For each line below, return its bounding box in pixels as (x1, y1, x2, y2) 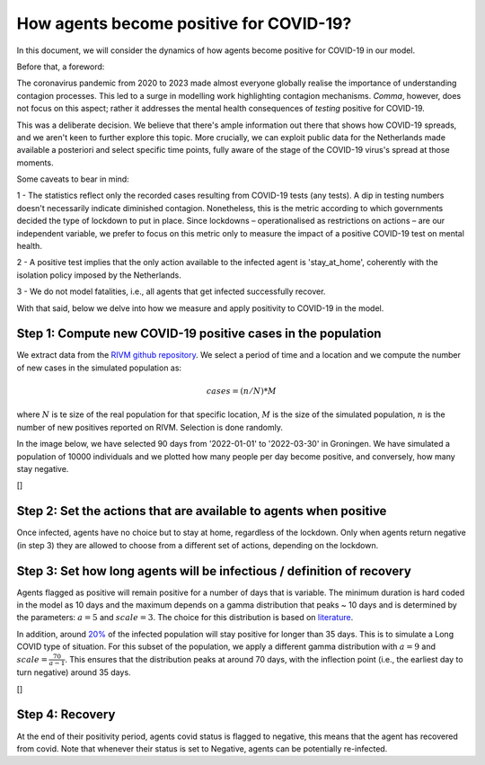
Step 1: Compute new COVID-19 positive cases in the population (16, 326, 382, 342)
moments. (16, 157, 54, 168)
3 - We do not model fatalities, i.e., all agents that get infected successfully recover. (16, 286, 326, 297)
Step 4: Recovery (16, 707, 116, 723)
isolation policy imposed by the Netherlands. (16, 270, 181, 280)
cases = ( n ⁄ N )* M (206, 387, 278, 396)
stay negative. (16, 464, 69, 475)
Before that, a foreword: (16, 61, 105, 72)
